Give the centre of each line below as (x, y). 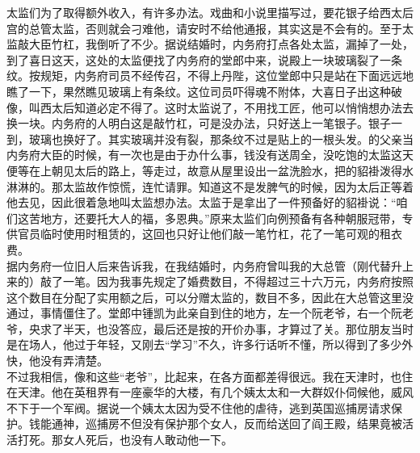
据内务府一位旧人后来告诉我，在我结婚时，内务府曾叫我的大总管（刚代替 (199, 265)
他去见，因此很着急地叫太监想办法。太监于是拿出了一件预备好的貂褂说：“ (202, 202)
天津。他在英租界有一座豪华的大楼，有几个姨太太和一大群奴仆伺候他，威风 (215, 392)
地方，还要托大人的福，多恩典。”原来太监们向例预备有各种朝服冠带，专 (227, 218)
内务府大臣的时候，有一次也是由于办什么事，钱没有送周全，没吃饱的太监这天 (210, 155)
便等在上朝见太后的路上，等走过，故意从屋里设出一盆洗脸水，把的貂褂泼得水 (210, 170)
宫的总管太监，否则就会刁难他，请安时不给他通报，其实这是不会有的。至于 (204, 28)
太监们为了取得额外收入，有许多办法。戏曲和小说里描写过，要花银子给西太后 (210, 12)
